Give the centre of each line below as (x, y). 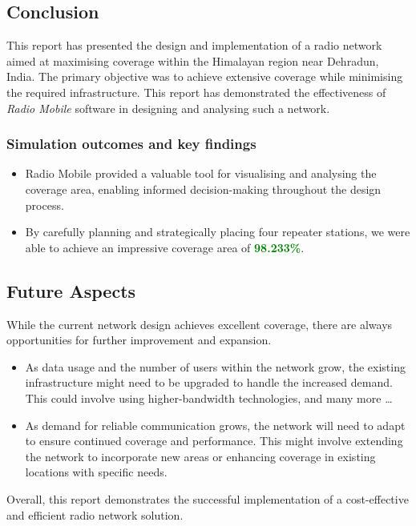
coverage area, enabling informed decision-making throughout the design (203, 189)
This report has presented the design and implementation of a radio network (194, 45)
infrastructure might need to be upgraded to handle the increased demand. (209, 382)
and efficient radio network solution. (95, 514)
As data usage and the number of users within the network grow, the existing (215, 366)
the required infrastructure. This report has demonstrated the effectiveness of (196, 92)
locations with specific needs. (96, 472)
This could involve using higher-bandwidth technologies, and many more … (209, 398)
